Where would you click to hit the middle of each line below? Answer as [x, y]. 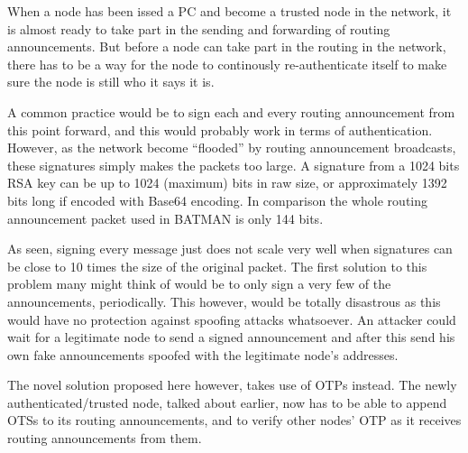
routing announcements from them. [105, 438]
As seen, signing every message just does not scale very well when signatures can [230, 249]
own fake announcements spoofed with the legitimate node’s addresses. [203, 354]
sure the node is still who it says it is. [111, 82]
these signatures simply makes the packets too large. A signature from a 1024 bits [234, 165]
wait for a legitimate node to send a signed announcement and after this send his [231, 337]
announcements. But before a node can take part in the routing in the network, [227, 46]
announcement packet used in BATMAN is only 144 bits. [165, 218]
